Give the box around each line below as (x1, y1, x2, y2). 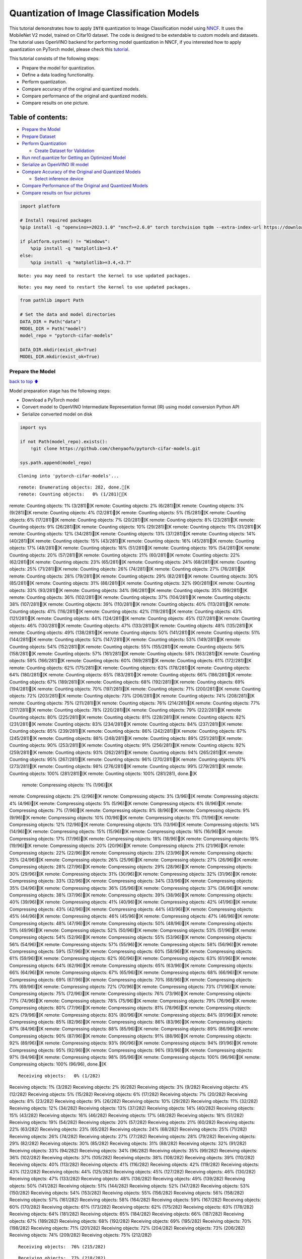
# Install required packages (20, 217, 92, 223)
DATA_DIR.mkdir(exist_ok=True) (20, 347, 98, 353)
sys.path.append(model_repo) (20, 460, 92, 465)
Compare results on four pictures (22, 189, 91, 196)
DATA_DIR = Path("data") (20, 319, 82, 324)
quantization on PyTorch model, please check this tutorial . (9, 46, 130, 52)
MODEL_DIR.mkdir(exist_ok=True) (20, 354, 100, 360)
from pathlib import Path (20, 298, 84, 303)
